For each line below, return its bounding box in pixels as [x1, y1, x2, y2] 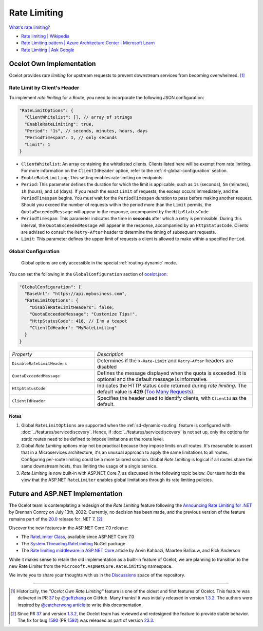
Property [12, 351, 33, 357]
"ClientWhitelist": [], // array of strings [24, 114, 132, 120]
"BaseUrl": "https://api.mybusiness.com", [24, 291, 128, 297]
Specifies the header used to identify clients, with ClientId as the [97, 394, 247, 401]
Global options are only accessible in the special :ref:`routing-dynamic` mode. [21, 260, 177, 266]
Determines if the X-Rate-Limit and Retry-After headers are [97, 357, 233, 364]
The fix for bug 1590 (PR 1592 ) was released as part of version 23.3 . [18, 617, 154, 623]
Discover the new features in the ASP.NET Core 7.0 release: [9, 525, 129, 531]
